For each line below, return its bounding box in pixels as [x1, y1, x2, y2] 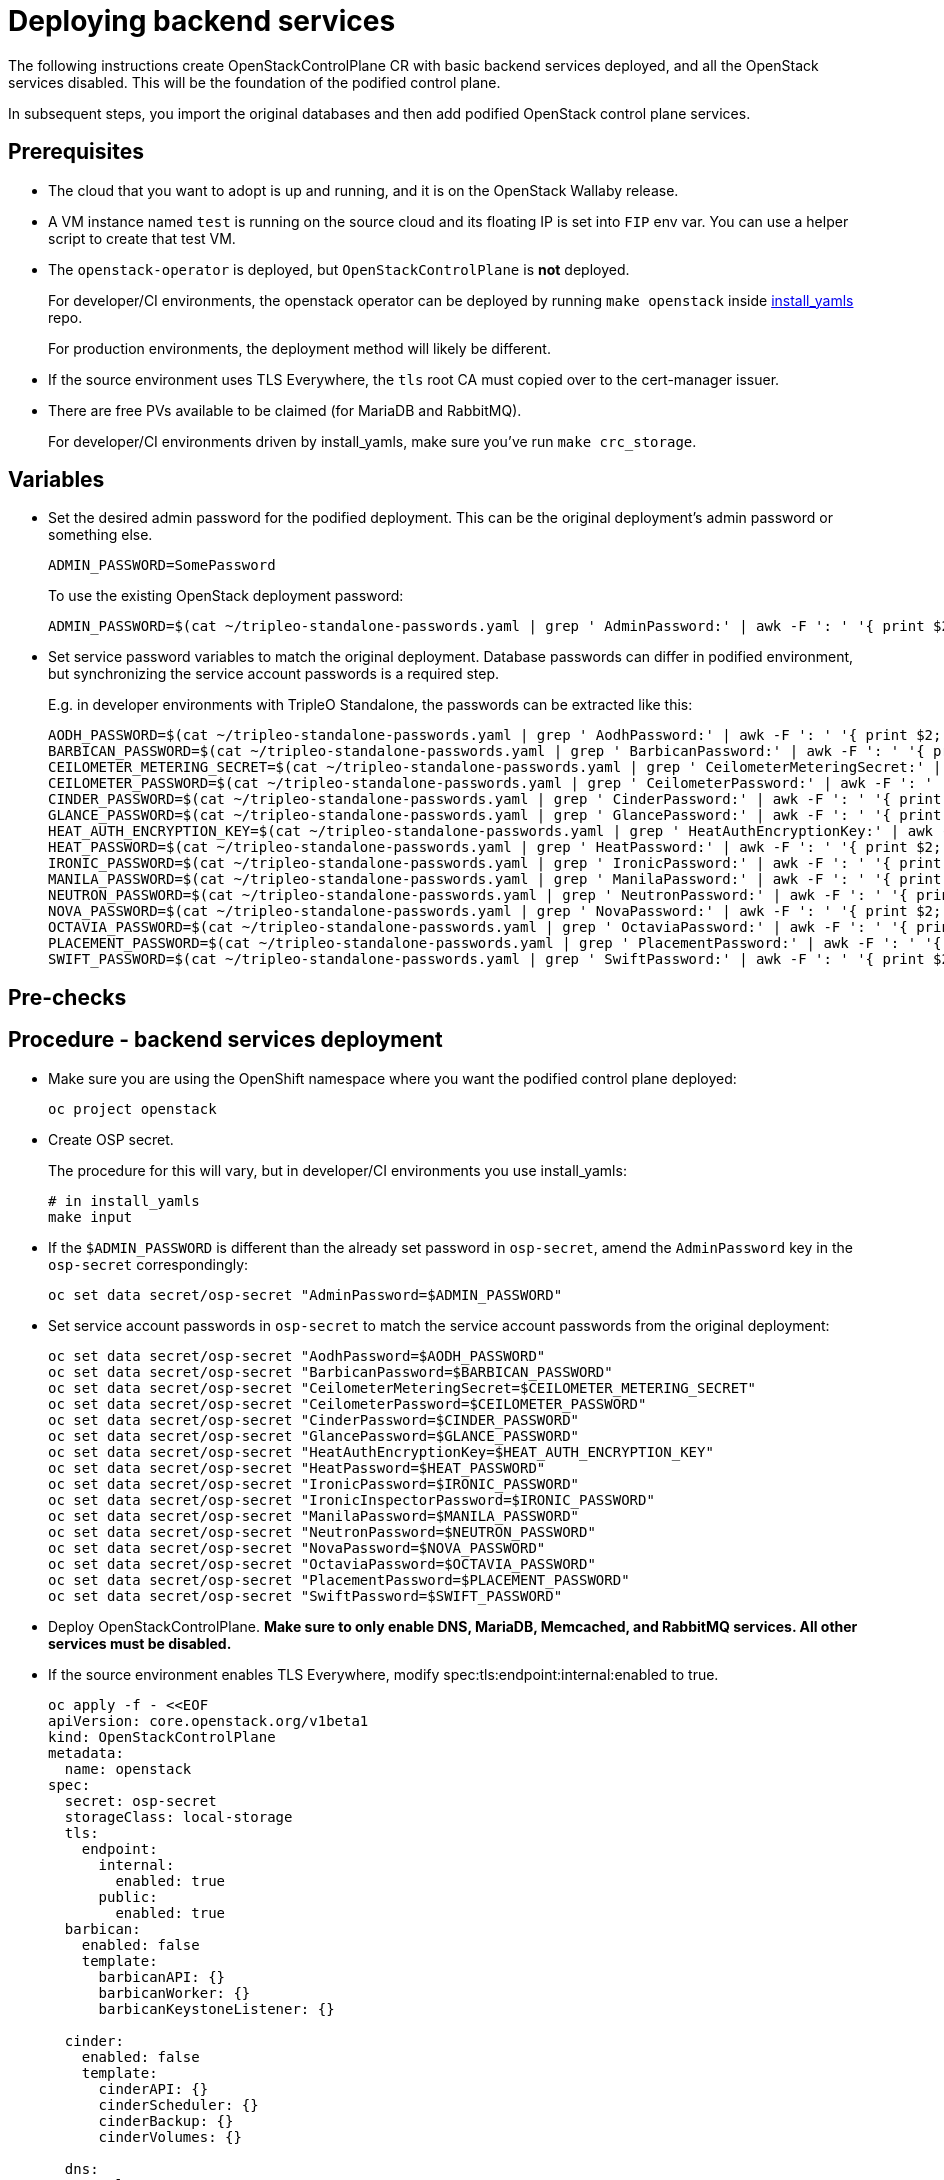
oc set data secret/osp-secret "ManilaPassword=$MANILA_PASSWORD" [48, 1507, 580, 1524]
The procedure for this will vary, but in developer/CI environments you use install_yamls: [48, 1161, 627, 1179]
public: [98, 1888, 158, 1905]
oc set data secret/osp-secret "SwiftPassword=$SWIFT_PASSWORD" [48, 1587, 563, 1604]
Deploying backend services [8, 4, 396, 38]
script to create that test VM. [48, 229, 236, 247]
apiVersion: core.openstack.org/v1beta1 [48, 1712, 369, 1729]
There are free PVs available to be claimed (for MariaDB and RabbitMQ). [48, 401, 522, 419]
